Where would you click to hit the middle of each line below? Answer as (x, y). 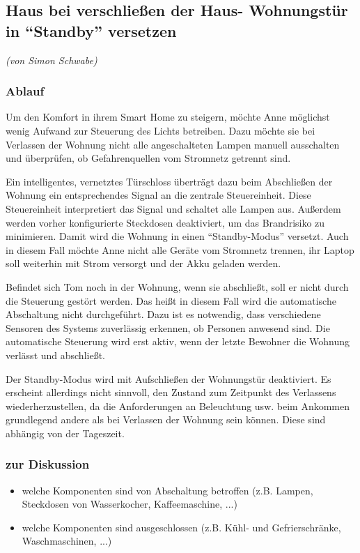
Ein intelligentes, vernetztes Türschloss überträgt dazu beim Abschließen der (169, 181)
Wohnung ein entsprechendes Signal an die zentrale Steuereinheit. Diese (158, 195)
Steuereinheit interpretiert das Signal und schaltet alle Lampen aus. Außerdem (173, 208)
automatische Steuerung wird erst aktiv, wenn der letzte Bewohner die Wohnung (178, 341)
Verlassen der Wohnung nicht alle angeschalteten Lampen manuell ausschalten (173, 144)
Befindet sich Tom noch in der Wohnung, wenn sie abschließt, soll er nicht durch (177, 286)
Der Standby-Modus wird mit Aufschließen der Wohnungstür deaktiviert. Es (169, 378)
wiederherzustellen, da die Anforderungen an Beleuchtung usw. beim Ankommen (178, 406)
